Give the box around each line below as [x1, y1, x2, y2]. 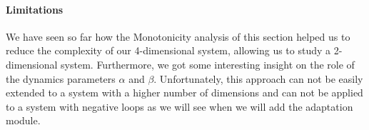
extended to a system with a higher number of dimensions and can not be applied [6, 85, 363, 100]
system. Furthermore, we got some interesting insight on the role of [61, 56, 355, 71]
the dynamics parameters [6, 71, 116, 86]
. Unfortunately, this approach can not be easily [153, 71, 363, 86]
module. [6, 113, 41, 128]
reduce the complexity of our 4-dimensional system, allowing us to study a [6, 43, 331, 58]
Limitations [6, 1, 64, 16]
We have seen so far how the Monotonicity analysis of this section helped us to [6, 29, 350, 44]
